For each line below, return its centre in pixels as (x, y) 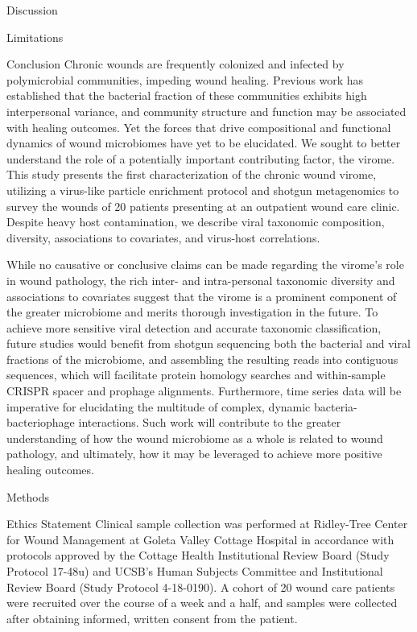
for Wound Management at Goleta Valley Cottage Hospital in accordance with (200, 539)
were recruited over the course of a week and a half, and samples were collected (202, 603)
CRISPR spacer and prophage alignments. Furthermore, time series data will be (204, 391)
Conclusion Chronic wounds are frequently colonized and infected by (175, 64)
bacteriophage (41, 422)
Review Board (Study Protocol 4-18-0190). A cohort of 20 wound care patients (201, 587)
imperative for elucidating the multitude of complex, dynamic (159, 406)
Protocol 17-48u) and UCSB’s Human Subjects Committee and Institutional (195, 571)
